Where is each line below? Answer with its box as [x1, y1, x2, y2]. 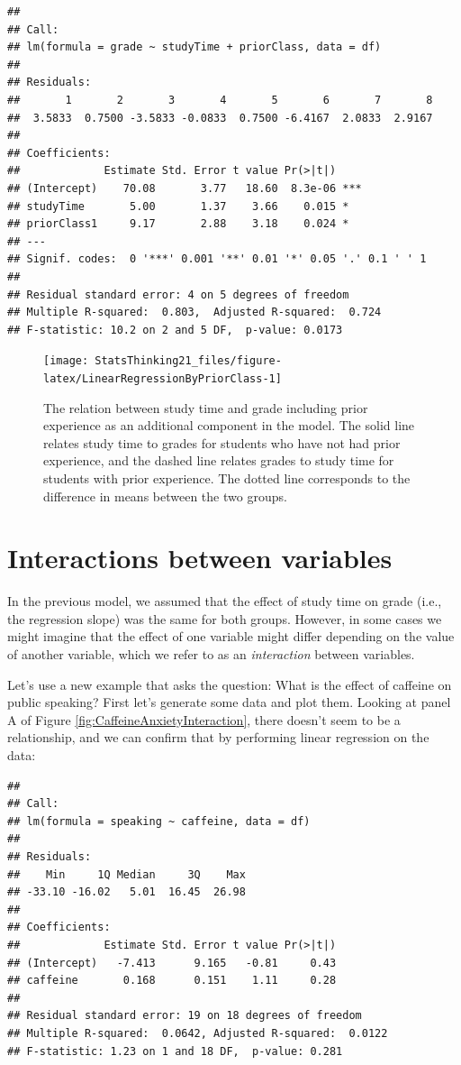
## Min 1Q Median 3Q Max [7, 868, 246, 881]
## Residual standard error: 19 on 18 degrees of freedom [7, 1009, 362, 1023]
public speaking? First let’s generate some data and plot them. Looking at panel [7, 693, 451, 712]
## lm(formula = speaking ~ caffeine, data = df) [7, 814, 311, 828]
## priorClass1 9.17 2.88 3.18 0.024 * [7, 217, 349, 231]
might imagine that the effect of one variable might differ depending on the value [7, 627, 455, 646]
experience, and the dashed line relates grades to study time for [43, 451, 394, 470]
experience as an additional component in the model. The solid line [43, 416, 415, 435]
